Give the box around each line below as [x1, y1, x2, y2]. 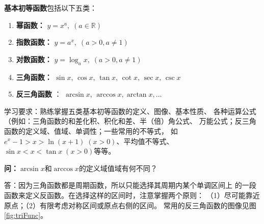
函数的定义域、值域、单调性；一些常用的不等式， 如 [4, 125, 178, 136]
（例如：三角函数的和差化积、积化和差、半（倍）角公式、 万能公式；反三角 [4, 116, 256, 126]
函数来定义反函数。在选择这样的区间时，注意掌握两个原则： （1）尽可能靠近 [4, 189, 260, 200]
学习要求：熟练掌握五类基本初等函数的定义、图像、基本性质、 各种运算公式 [4, 105, 256, 116]
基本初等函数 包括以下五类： [4, 3, 97, 13]
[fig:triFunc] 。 [4, 210, 48, 220]
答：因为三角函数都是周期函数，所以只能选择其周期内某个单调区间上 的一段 [4, 180, 256, 190]
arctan [126, 91, 147, 99]
